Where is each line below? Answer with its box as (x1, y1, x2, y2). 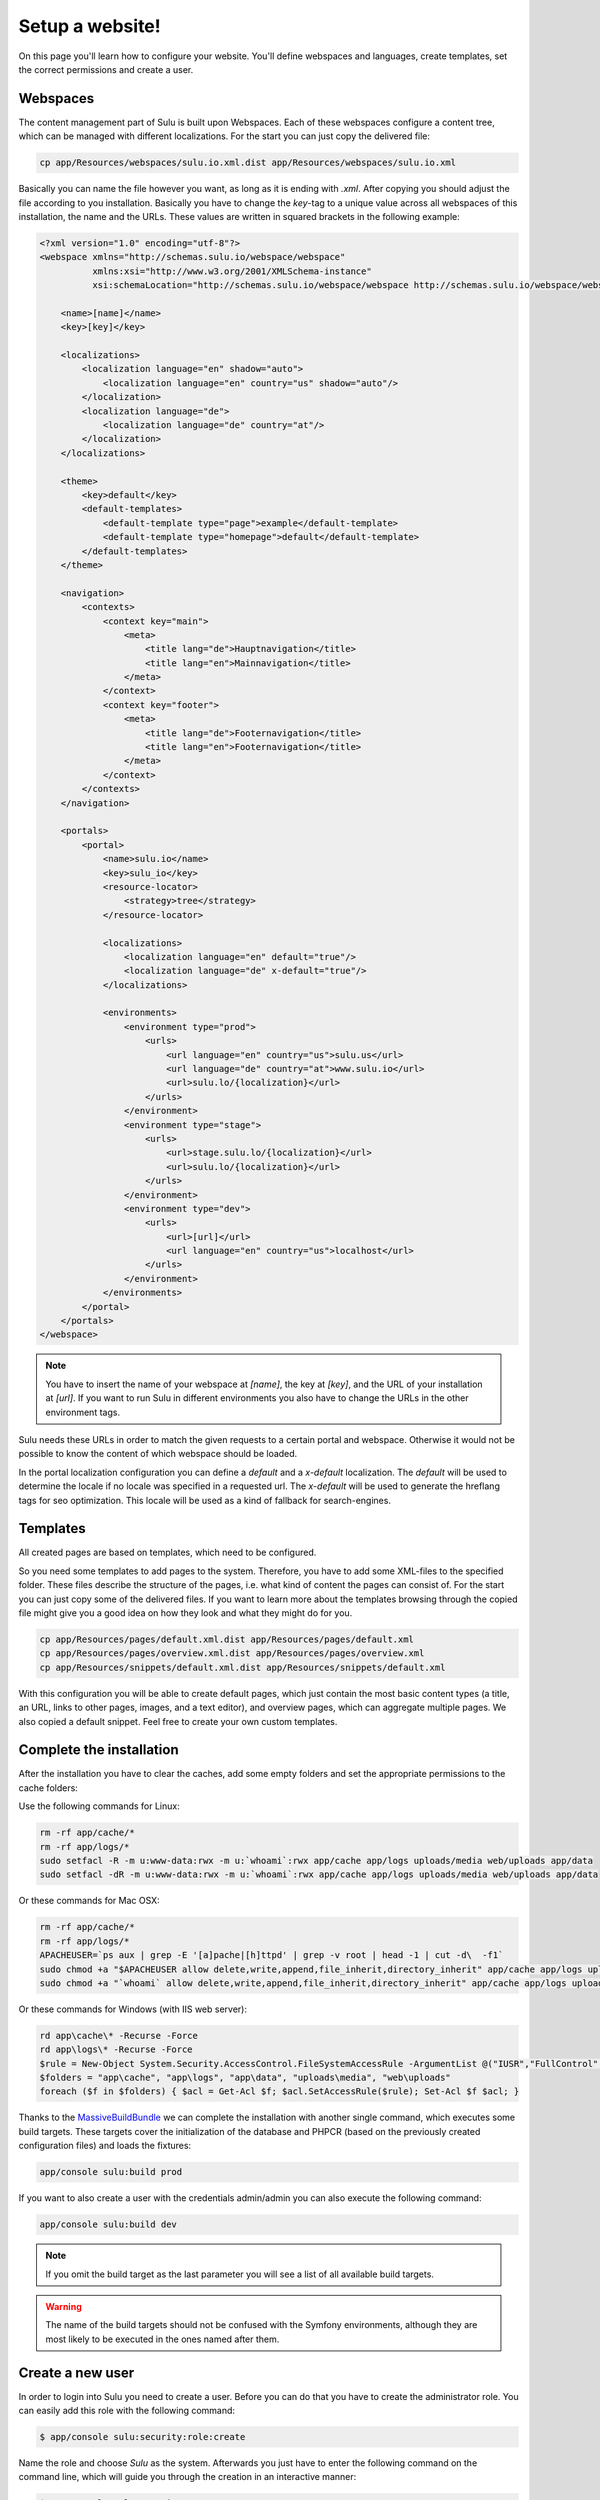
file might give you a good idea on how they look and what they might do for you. (18, 1607, 353, 1619)
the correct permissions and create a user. (18, 63, 194, 75)
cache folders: (18, 1781, 79, 1794)
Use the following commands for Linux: (18, 1800, 180, 1812)
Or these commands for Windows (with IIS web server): (18, 2003, 247, 2015)
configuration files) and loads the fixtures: (18, 2140, 192, 2152)
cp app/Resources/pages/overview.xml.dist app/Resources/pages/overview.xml (39, 1648, 425, 1659)
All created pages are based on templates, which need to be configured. (18, 1546, 317, 1559)
